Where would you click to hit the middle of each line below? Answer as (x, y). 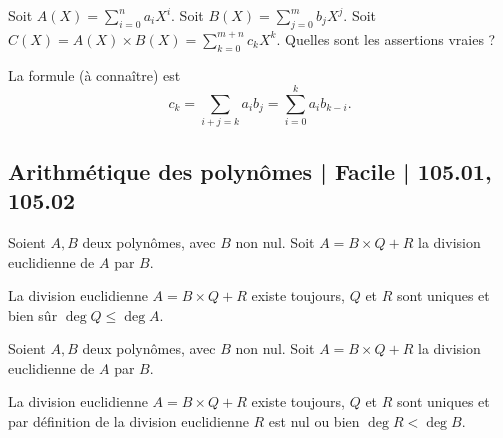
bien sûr (33, 314)
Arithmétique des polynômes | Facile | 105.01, (250, 170)
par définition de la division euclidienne (128, 421)
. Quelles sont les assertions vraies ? (386, 38)
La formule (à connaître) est (94, 74)
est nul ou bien (314, 421)
